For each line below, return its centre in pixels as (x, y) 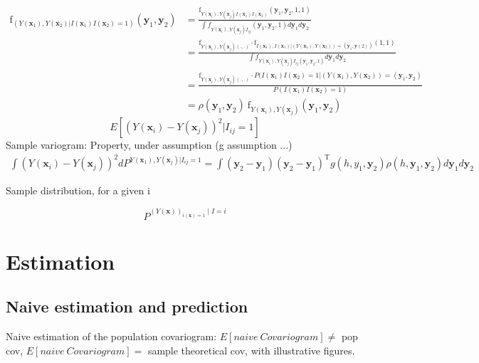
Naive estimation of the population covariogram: (111, 336)
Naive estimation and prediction (127, 306)
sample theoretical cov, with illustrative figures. (251, 350)
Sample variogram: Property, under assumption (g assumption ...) (149, 145)
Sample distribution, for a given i (78, 190)
